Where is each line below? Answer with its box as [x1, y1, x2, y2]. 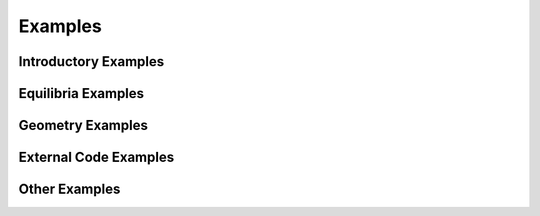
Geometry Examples [18, 117, 149, 134]
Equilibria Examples [18, 85, 145, 102]
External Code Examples [18, 149, 175, 166]
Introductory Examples [18, 53, 165, 70]
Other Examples [18, 181, 121, 198]
